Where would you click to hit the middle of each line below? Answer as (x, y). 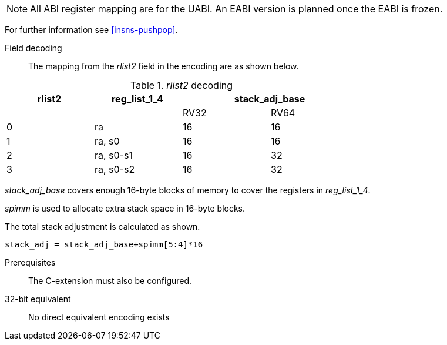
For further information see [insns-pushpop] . (91, 30)
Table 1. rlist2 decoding (182, 85)
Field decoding (33, 48)
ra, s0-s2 (115, 169)
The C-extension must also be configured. (110, 281)
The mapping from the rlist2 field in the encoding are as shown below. (164, 66)
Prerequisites (30, 262)
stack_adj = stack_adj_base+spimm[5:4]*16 (104, 244)
